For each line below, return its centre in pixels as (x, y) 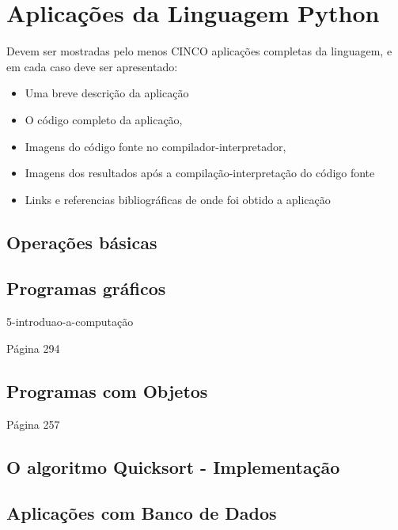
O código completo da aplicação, (104, 119)
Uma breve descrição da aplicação (107, 93)
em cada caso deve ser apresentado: (92, 66)
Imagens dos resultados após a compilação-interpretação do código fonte (200, 173)
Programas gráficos (86, 288)
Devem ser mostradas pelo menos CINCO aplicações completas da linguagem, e (199, 51)
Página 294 (33, 348)
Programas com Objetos (107, 390)
